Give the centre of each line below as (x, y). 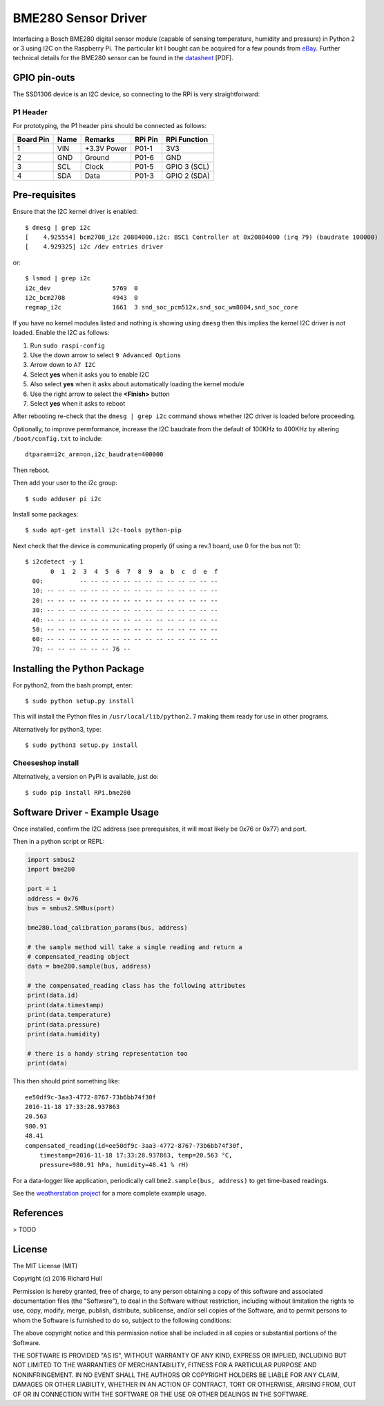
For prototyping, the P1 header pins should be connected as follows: (110, 126)
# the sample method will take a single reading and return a (135, 947)
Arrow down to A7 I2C (63, 365)
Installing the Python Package (78, 668)
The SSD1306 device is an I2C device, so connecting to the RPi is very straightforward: (136, 94)
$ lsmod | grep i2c (58, 278)
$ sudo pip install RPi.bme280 (78, 792)
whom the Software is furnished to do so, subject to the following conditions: (122, 1320)
